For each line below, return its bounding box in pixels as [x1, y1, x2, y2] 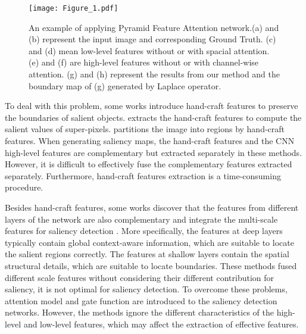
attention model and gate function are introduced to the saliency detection [5, 294, 277, 307]
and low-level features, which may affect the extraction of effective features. [23, 317, 299, 330]
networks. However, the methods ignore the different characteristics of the [5, 306, 274, 319]
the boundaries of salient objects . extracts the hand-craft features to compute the [5, 111, 302, 123]
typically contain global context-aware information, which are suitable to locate [5, 236, 294, 248]
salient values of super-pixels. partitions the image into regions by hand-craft [5, 123, 285, 135]
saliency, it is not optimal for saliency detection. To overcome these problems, [5, 283, 288, 295]
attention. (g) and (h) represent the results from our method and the [29, 68, 280, 80]
